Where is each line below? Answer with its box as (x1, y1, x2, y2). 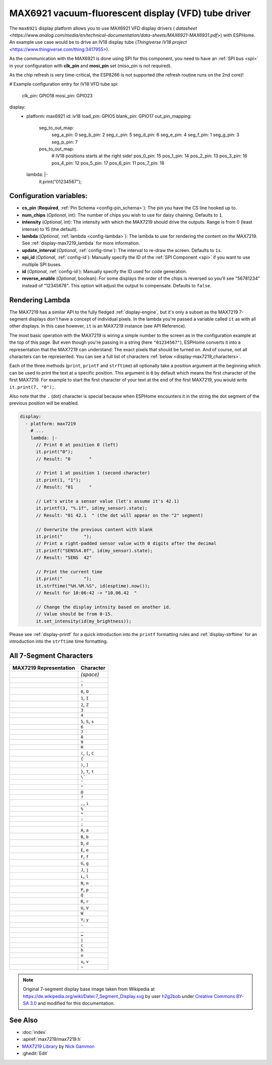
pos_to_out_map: (39, 146, 74, 152)
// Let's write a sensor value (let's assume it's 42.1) (36, 498, 180, 504)
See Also (9, 1016, 38, 1024)
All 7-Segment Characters (9, 651, 93, 660)
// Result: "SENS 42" (36, 555, 92, 560)
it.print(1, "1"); (36, 477, 82, 483)
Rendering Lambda (9, 295, 71, 304)
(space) (81, 671, 99, 678)
